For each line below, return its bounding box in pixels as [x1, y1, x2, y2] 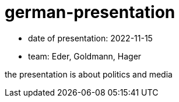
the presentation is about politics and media [5, 69, 173, 79]
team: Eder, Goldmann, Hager [28, 51, 142, 61]
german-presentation [5, 2, 176, 22]
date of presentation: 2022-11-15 [28, 33, 153, 43]
